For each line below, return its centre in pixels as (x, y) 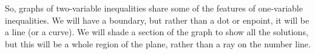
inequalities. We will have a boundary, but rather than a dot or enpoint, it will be (157, 20)
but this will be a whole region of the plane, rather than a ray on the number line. (158, 43)
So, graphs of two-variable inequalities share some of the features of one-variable (154, 8)
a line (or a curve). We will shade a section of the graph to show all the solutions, (157, 32)
